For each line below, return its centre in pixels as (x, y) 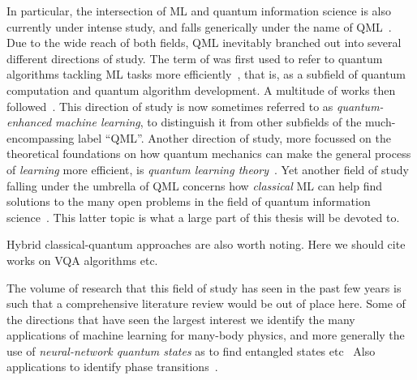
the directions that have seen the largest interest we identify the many (181, 319)
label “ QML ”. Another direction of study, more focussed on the (234, 137)
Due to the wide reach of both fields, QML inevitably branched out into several (204, 43)
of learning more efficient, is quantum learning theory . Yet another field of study (208, 169)
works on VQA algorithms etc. (82, 260)
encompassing (41, 137)
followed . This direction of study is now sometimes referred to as (170, 106)
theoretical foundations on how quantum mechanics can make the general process (209, 154)
